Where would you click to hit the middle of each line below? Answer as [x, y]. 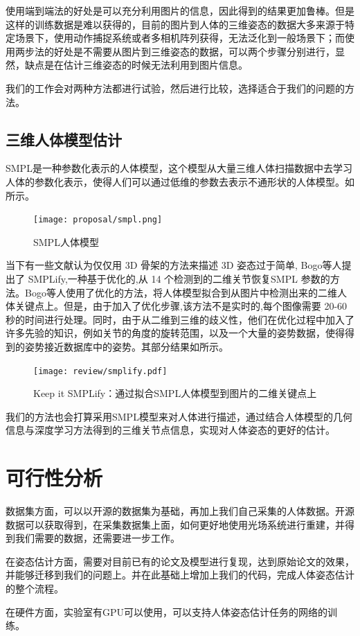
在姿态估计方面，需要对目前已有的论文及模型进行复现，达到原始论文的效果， [180, 561]
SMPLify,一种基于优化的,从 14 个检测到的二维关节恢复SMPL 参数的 [179, 278]
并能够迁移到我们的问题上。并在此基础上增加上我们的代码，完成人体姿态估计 [180, 575]
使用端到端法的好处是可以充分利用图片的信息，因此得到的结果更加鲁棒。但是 [180, 10]
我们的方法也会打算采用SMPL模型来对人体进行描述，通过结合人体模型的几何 [179, 416]
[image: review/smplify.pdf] [100, 371]
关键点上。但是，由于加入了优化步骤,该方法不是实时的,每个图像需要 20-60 [181, 306]
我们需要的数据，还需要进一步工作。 [97, 538]
